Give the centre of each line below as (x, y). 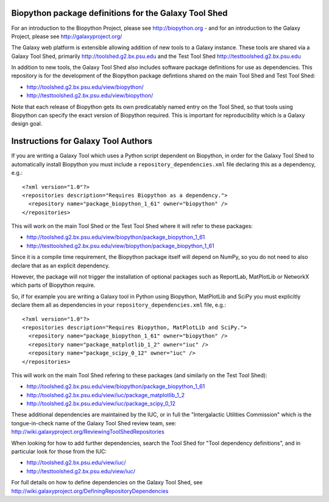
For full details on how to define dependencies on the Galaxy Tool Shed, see (107, 483)
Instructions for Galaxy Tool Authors (82, 141)
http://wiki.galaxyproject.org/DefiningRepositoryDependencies (90, 491)
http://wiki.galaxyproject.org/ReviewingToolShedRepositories (88, 432)
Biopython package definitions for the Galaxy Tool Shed (119, 13)
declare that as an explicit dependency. (61, 266)
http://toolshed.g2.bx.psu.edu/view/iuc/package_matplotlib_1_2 (106, 395)
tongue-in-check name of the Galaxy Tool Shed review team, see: (94, 423)
